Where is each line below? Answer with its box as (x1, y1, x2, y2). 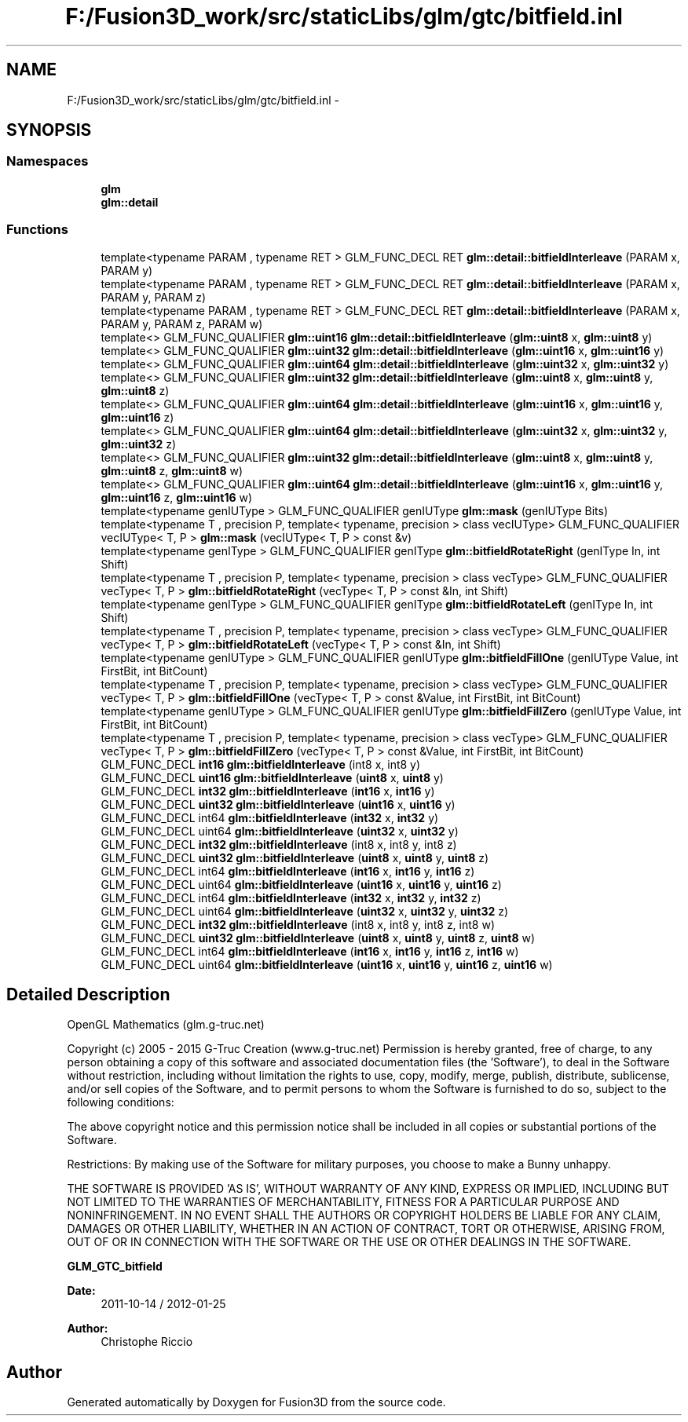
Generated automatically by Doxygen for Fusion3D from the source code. (67, 1395, 446, 1409)
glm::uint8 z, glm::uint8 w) (101, 463, 243, 477)
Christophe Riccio (101, 1335, 193, 1349)
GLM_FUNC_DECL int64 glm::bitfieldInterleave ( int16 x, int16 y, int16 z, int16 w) (101, 944, 519, 958)
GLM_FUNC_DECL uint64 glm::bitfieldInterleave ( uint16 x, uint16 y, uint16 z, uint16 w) (101, 957, 553, 971)
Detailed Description (6, 984, 170, 1004)
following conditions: (67, 1095, 174, 1109)
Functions (6, 221, 68, 238)
